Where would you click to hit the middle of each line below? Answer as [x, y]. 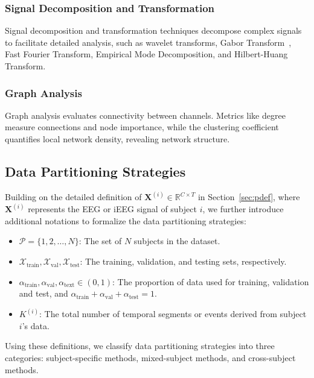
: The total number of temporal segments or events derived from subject [173, 314]
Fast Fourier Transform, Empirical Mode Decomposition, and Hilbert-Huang [146, 54]
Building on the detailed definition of [73, 197]
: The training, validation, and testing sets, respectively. [183, 261]
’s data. [36, 325]
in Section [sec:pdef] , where [249, 197]
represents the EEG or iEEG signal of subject [112, 209]
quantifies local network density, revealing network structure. [117, 139]
